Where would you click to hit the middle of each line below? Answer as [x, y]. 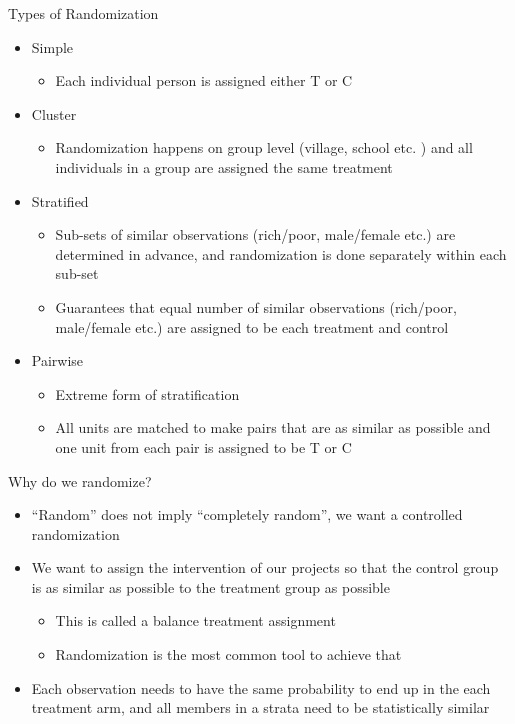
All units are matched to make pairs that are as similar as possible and [273, 427]
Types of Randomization [83, 13]
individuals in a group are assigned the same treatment [224, 166]
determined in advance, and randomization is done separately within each [281, 253]
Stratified [60, 200]
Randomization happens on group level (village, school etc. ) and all [264, 147]
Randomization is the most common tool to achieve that [228, 654]
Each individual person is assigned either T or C [204, 80]
